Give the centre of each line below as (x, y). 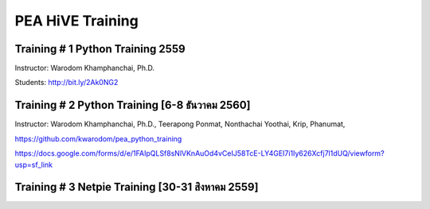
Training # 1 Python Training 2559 (100, 49)
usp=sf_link (34, 164)
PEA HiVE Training (76, 21)
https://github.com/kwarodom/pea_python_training (98, 138)
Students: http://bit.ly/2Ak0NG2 (66, 83)
